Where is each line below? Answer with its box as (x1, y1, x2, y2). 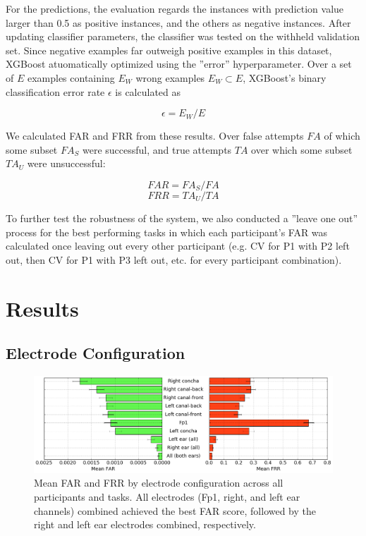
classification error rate (6, 84, 105, 99)
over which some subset (251, 142, 353, 157)
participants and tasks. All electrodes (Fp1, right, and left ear (34, 489, 300, 504)
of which (324, 128, 360, 143)
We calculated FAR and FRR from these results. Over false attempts (6, 128, 304, 143)
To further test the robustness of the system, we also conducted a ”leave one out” (6, 210, 358, 225)
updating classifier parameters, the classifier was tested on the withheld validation (6, 29, 360, 44)
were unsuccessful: (27, 156, 106, 171)
